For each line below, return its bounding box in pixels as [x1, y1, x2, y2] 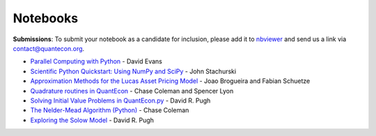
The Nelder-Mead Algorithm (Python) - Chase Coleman [30, 106, 189, 114]
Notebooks [13, 10, 79, 26]
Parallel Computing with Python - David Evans [30, 57, 163, 66]
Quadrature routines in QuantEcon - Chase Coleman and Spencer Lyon [30, 86, 234, 95]
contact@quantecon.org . [13, 44, 85, 52]
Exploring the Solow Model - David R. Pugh [30, 116, 155, 124]
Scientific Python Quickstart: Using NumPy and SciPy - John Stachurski [30, 67, 237, 75]
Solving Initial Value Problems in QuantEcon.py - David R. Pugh [30, 96, 211, 105]
